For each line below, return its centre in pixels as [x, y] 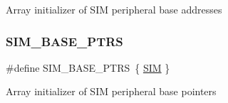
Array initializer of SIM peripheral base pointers [111, 91]
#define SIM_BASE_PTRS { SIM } [88, 67]
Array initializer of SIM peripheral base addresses [114, 9]
